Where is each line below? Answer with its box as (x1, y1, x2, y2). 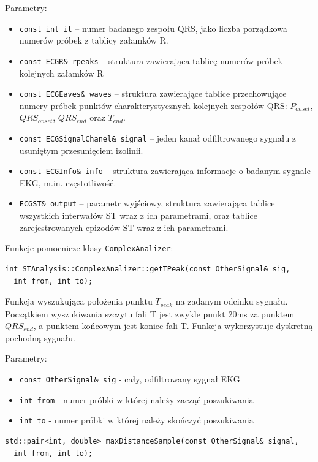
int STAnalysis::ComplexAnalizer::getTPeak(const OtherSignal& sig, (5, 264, 290, 273)
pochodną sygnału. (5, 331, 75, 344)
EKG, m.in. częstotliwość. (19, 176, 116, 189)
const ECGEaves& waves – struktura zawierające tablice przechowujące (19, 87, 287, 100)
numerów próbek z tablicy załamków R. (19, 34, 168, 47)
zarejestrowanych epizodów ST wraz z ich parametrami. (19, 221, 229, 233)
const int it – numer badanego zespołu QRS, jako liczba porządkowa (19, 21, 287, 34)
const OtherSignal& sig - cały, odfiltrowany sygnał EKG (19, 372, 240, 385)
